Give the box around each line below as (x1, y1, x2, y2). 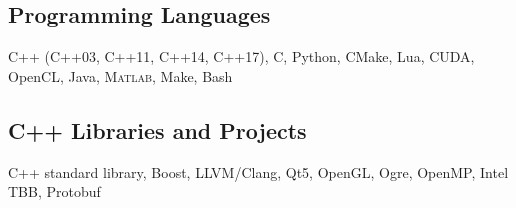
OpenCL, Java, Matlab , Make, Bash (8, 65, 233, 86)
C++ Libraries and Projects (8, 114, 307, 145)
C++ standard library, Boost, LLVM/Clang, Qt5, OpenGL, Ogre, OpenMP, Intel (8, 161, 509, 182)
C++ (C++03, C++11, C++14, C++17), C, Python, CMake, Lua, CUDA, (8, 46, 475, 67)
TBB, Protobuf (8, 181, 101, 202)
